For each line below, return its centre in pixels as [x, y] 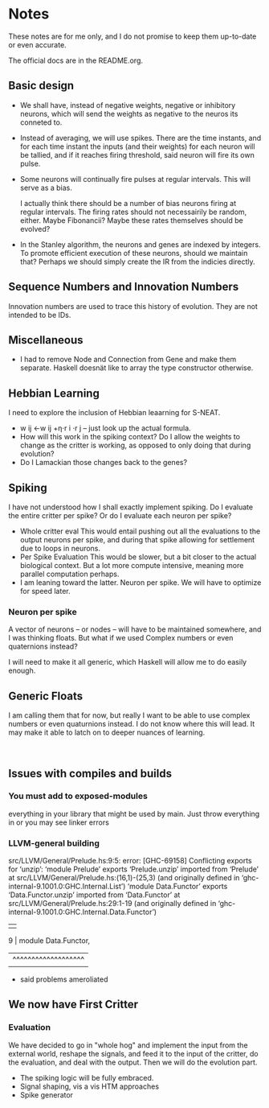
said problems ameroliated [64, 979]
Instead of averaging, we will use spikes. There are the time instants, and [141, 138]
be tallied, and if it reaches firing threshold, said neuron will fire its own [137, 154]
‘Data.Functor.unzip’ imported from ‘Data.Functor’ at [94, 895]
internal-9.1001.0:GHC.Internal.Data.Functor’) [83, 912]
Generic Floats [46, 696]
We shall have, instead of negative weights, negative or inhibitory [128, 105]
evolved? [35, 229]
